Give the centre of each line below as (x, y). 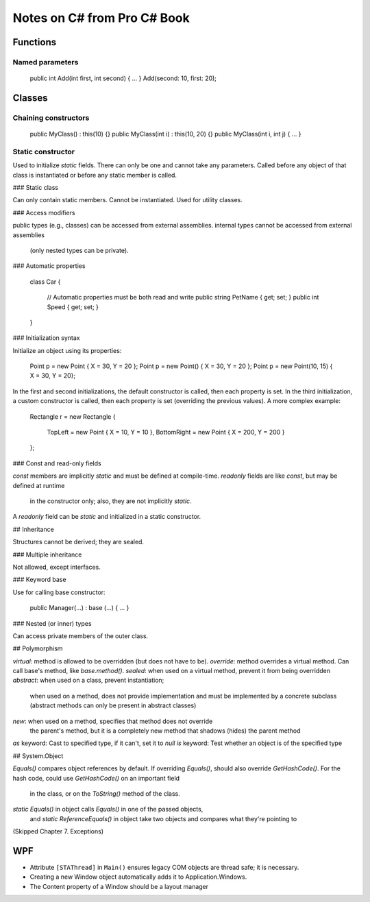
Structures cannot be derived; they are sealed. (78, 542)
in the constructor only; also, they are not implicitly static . (111, 501)
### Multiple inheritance (47, 554)
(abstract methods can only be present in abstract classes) (113, 705)
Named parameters (46, 62)
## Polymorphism (38, 648)
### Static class (35, 188)
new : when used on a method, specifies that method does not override (113, 721)
